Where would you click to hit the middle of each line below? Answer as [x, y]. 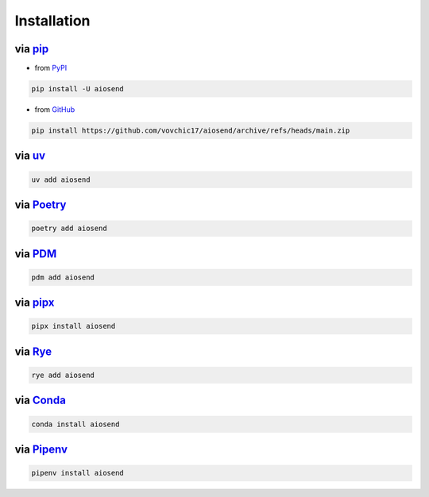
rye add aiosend [63, 375]
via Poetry [41, 205]
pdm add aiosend [63, 277]
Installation [52, 21]
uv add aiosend [61, 179]
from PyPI [51, 68]
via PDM [36, 254]
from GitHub [55, 110]
